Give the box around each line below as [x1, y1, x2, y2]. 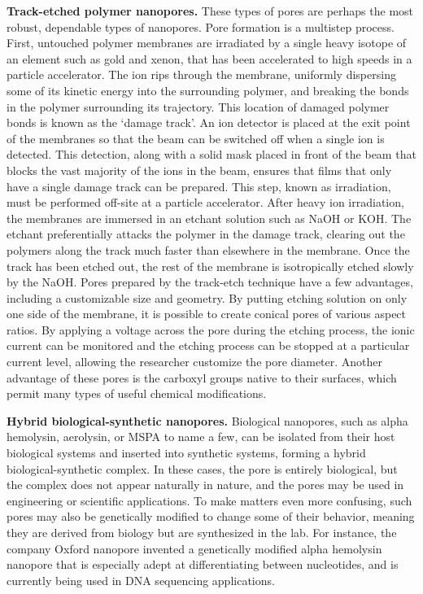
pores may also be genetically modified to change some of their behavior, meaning [7, 508, 415, 525]
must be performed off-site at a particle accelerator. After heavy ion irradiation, [7, 194, 404, 211]
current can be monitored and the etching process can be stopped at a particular [7, 337, 410, 354]
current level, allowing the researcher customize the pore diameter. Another [7, 353, 383, 370]
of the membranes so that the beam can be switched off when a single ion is [7, 129, 385, 146]
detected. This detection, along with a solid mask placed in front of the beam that [7, 146, 416, 163]
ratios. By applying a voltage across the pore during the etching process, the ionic [7, 321, 415, 338]
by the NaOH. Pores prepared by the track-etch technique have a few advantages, [7, 273, 413, 290]
